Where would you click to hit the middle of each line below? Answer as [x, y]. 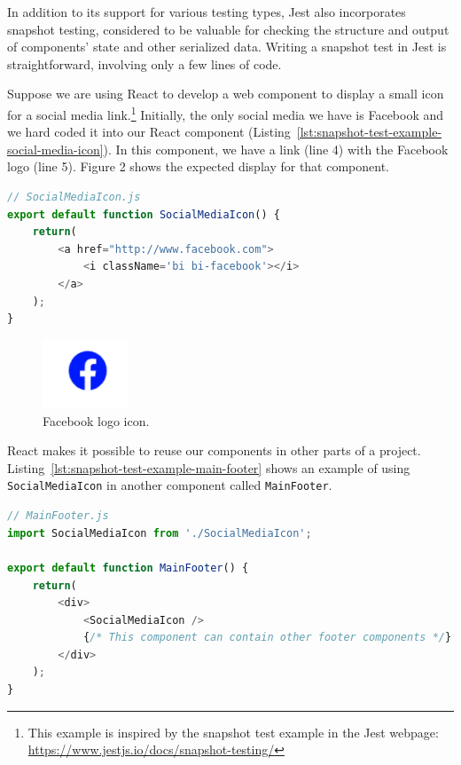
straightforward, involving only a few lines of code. [145, 63]
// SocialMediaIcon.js [74, 197]
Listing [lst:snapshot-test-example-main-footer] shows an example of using [209, 467]
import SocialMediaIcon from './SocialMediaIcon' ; [160, 533]
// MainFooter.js [58, 516]
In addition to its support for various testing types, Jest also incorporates [207, 12]
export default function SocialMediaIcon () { [144, 214]
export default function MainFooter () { [128, 568]
